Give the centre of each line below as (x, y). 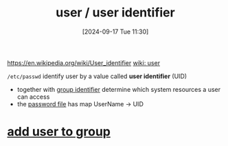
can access (33, 97)
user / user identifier (115, 13)
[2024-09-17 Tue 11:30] (115, 32)
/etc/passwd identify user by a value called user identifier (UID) (97, 76)
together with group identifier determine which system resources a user (119, 89)
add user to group (59, 132)
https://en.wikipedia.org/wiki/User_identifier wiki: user (83, 62)
